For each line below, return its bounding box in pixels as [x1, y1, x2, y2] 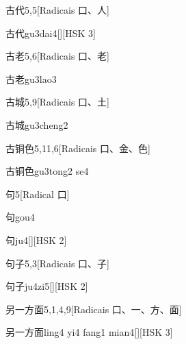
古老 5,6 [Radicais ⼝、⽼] [5, 49, 109, 63]
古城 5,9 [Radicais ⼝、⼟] [5, 95, 109, 109]
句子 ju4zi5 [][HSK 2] [5, 279, 88, 293]
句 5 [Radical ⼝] [5, 186, 70, 201]
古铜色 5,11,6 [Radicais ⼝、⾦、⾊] [5, 140, 150, 155]
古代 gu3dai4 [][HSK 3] [5, 25, 96, 40]
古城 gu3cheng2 [5, 117, 68, 132]
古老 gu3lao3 [5, 71, 57, 86]
